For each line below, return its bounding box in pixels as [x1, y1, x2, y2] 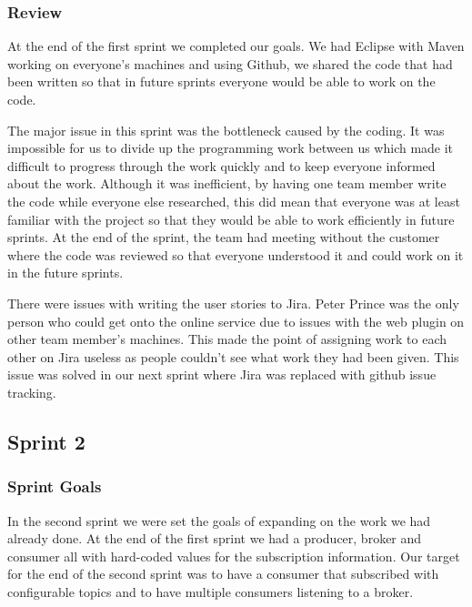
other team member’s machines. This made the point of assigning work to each [7, 329, 447, 349]
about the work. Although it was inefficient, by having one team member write [7, 174, 447, 193]
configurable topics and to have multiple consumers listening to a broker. [7, 582, 414, 601]
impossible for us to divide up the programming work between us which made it [7, 138, 454, 157]
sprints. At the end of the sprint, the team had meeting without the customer [7, 228, 440, 247]
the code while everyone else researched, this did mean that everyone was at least [7, 191, 460, 210]
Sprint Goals [7, 475, 102, 498]
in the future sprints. [7, 263, 124, 282]
